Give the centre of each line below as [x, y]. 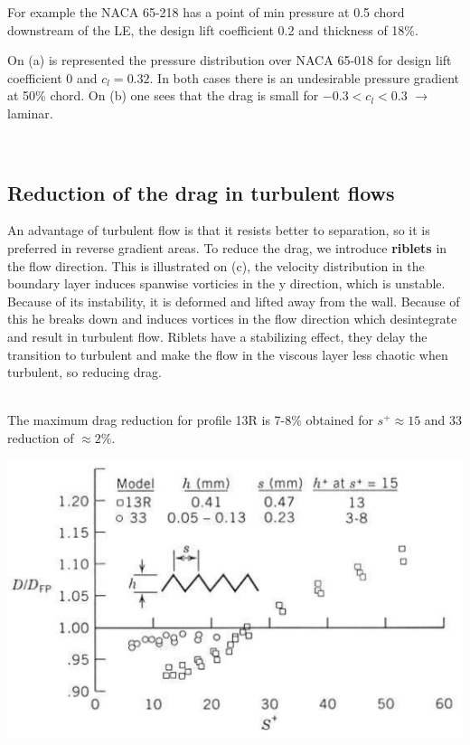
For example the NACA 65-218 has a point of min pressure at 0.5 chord [206, 12]
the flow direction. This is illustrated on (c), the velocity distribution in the [216, 265]
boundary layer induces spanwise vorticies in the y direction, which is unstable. [226, 283]
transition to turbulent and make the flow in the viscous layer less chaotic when [228, 354]
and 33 [443, 420]
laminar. [30, 113]
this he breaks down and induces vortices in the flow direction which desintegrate [232, 319]
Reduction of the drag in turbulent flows [201, 192]
